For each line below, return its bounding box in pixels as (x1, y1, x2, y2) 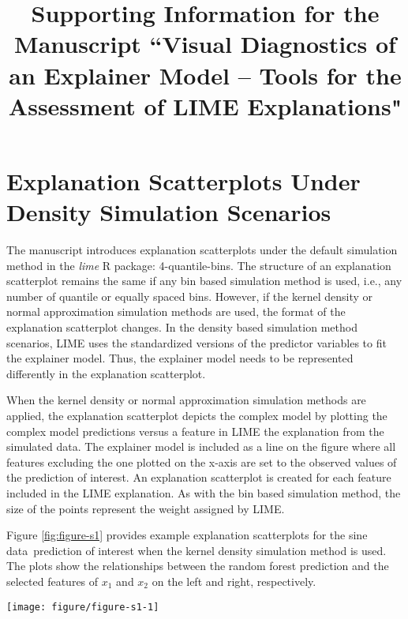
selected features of (6, 572, 99, 589)
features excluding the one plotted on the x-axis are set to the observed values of (6, 453, 397, 470)
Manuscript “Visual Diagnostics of (14, 28, 396, 60)
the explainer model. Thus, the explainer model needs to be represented (6, 350, 354, 366)
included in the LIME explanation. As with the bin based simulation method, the (6, 484, 401, 501)
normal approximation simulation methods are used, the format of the (6, 303, 346, 320)
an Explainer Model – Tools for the (9, 58, 402, 91)
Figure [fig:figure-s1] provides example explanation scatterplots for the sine (6, 527, 368, 543)
